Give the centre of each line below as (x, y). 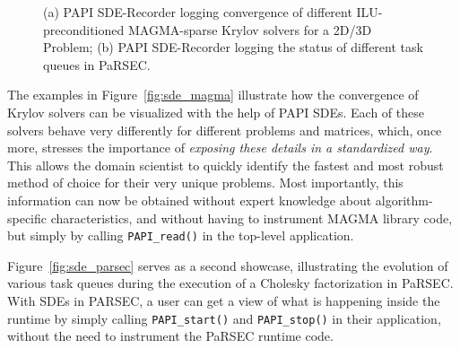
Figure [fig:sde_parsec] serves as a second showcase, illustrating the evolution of (228, 265)
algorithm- (404, 200)
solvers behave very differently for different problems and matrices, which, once (225, 130)
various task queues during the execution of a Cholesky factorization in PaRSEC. (230, 283)
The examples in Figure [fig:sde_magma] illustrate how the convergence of (213, 95)
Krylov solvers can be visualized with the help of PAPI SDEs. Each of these (216, 112)
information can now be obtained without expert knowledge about (190, 200)
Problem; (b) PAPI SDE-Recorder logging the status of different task (233, 47)
